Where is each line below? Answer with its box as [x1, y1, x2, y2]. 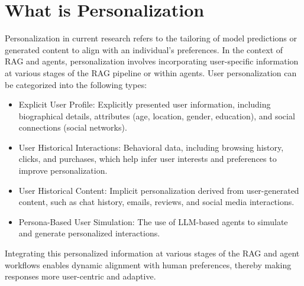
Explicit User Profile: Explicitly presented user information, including [18, 98, 271, 110]
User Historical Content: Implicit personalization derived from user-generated [18, 184, 299, 196]
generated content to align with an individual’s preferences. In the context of [5, 43, 283, 56]
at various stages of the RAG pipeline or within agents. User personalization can [5, 66, 297, 79]
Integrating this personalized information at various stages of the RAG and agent [5, 247, 300, 259]
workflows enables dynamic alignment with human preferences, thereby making [5, 258, 292, 271]
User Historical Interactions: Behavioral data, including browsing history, [18, 141, 284, 153]
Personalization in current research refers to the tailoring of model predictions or [5, 32, 297, 44]
